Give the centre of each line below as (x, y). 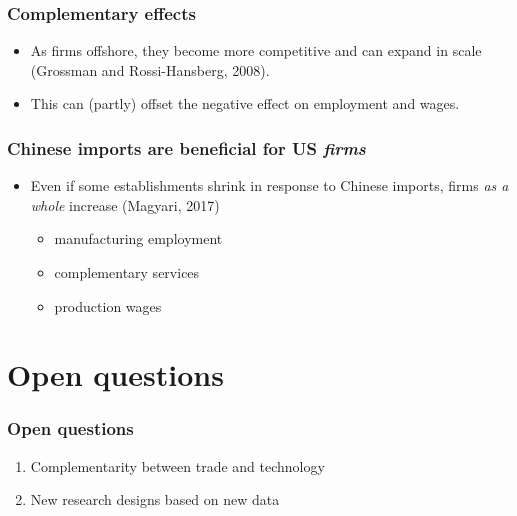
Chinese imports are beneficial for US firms (186, 147)
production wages (108, 305)
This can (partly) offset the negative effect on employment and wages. (245, 103)
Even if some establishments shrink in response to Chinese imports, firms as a (269, 185)
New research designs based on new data (155, 499)
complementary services (127, 272)
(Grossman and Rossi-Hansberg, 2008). (150, 69)
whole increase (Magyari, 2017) (125, 204)
